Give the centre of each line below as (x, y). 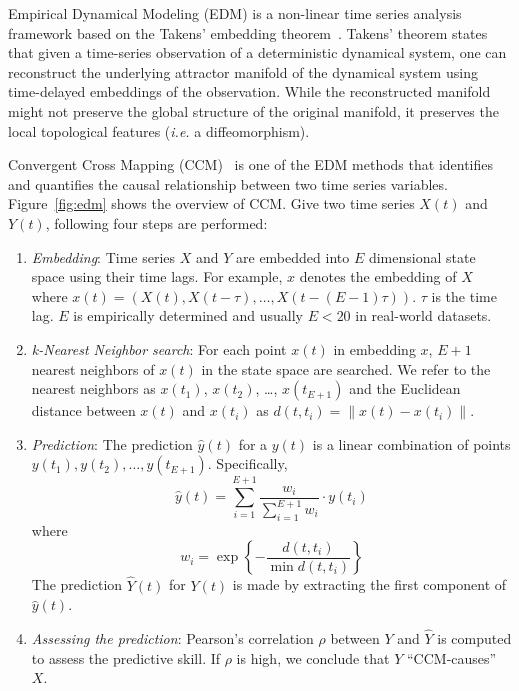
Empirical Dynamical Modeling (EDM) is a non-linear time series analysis (235, 13)
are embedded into (293, 256)
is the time (464, 295)
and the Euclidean (405, 388)
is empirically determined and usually (188, 315)
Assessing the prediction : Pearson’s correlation (172, 638)
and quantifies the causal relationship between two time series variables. (228, 183)
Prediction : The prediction (112, 443)
